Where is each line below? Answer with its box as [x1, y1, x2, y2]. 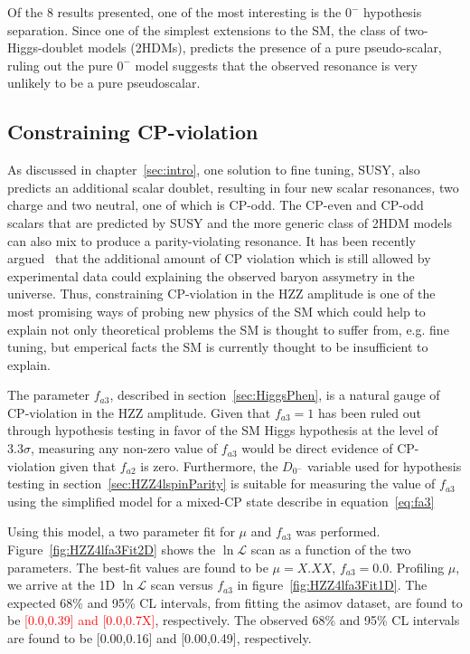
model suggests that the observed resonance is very [135, 55, 418, 74]
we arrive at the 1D [7, 575, 116, 594]
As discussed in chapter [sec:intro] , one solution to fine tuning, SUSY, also [7, 160, 420, 179]
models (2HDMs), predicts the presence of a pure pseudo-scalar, [88, 38, 442, 57]
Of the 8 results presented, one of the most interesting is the [7, 3, 342, 21]
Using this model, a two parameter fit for [7, 522, 235, 541]
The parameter [7, 385, 90, 404]
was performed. [296, 522, 381, 541]
